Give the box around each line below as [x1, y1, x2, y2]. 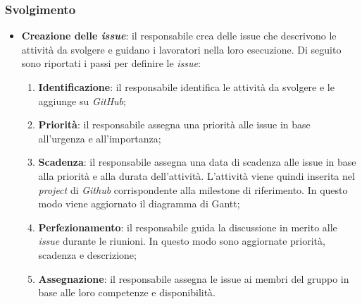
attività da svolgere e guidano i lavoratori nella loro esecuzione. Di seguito [21, 42, 342, 56]
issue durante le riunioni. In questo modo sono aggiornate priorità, [38, 233, 325, 248]
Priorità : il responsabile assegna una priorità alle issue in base [38, 117, 311, 132]
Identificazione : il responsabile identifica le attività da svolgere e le [38, 80, 335, 94]
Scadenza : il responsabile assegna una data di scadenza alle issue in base [38, 154, 356, 169]
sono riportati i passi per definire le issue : [21, 56, 201, 71]
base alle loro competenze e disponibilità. [38, 285, 216, 300]
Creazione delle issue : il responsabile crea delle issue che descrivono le [21, 28, 337, 43]
